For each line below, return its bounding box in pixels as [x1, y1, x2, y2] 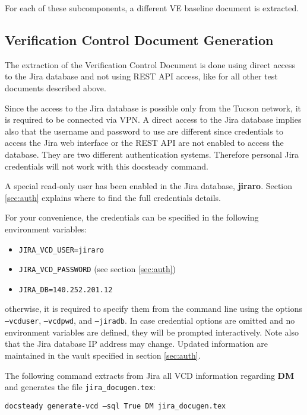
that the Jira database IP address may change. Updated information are [5, 337, 268, 350]
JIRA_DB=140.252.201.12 [18, 285, 113, 294]
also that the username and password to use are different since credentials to [5, 124, 283, 137]
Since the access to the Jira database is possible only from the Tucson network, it [5, 101, 301, 114]
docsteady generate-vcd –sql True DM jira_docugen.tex [5, 401, 226, 410]
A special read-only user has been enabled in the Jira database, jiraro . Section [5, 180, 293, 192]
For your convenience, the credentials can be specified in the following [5, 211, 259, 224]
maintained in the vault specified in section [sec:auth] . [5, 349, 201, 361]
